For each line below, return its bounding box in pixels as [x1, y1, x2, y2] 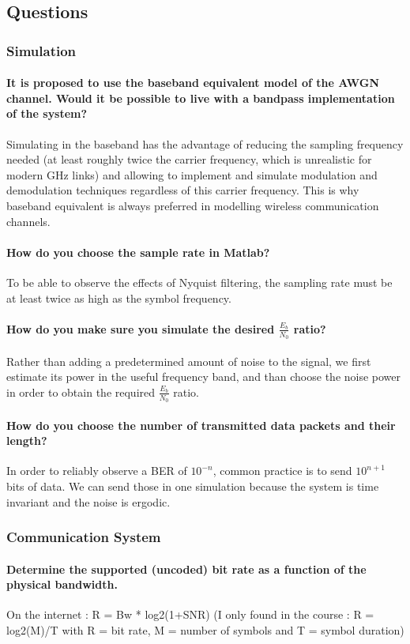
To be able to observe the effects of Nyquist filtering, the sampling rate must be [6, 273, 393, 290]
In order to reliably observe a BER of [6, 462, 187, 479]
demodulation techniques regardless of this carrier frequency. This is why [6, 182, 359, 198]
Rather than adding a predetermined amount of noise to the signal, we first [6, 352, 371, 369]
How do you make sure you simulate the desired [6, 320, 275, 337]
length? [6, 432, 47, 449]
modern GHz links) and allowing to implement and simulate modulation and [6, 166, 378, 183]
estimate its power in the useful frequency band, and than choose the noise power [6, 368, 401, 385]
